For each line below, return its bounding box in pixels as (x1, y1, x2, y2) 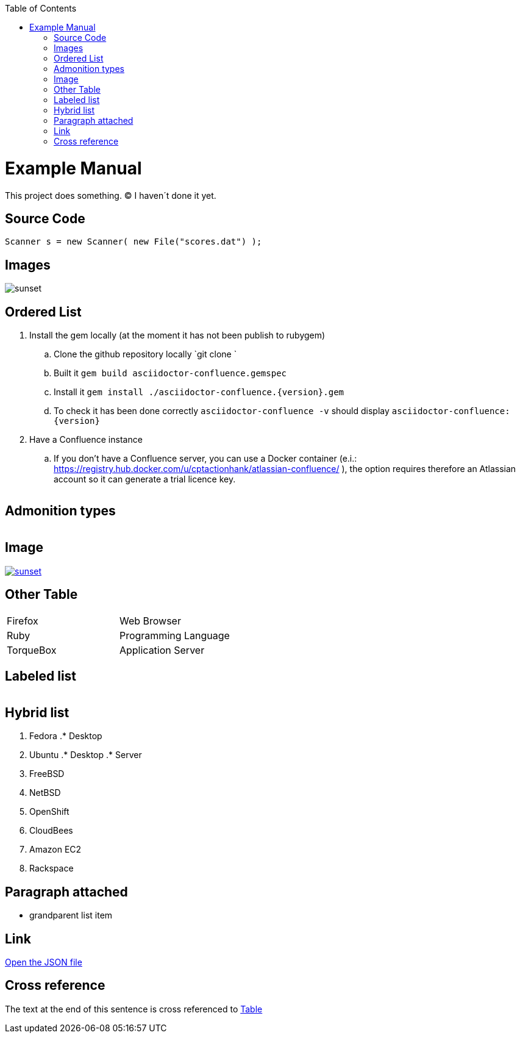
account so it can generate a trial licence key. (54, 474, 236, 485)
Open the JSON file (5, 956, 82, 967)
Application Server (119, 643, 205, 656)
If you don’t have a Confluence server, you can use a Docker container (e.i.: (54, 453, 357, 464)
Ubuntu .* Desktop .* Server (29, 750, 142, 761)
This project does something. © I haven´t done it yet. (5, 190, 216, 201)
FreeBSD (29, 768, 65, 779)
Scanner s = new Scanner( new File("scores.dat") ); (5, 237, 262, 247)
